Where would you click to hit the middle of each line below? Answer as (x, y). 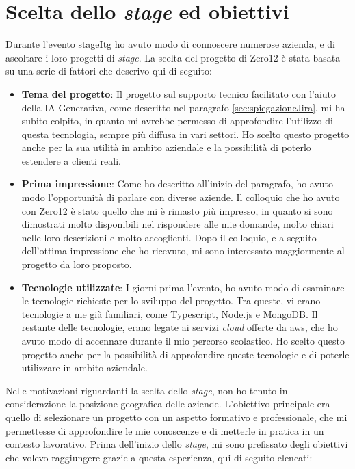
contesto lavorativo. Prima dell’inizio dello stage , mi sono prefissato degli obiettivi (177, 444)
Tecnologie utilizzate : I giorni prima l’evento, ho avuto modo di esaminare (183, 287)
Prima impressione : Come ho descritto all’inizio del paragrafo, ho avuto (177, 184)
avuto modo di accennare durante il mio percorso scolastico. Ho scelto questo (183, 340)
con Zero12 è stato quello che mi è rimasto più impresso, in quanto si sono (177, 210)
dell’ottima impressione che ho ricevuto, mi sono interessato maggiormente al (183, 251)
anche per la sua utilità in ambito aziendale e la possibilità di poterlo (166, 147)
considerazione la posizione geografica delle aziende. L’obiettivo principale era (168, 404)
